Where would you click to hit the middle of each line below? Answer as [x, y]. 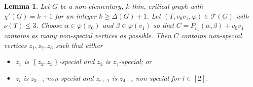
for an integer [76, 15]
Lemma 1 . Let [27, 6]
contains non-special [211, 35]
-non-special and [69, 77]
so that [164, 25]
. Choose [49, 25]
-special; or [135, 61]
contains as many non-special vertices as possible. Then [88, 35]
